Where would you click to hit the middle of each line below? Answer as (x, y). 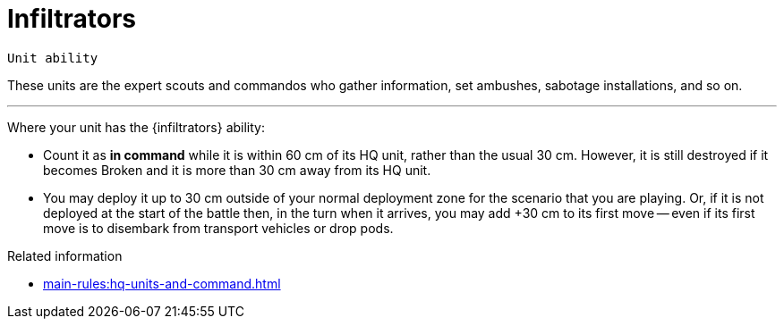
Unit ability (53, 58)
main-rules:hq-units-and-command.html (162, 283)
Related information (65, 255)
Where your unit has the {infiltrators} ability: (136, 127)
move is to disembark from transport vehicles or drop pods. (218, 228)
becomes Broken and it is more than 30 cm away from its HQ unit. (237, 170)
